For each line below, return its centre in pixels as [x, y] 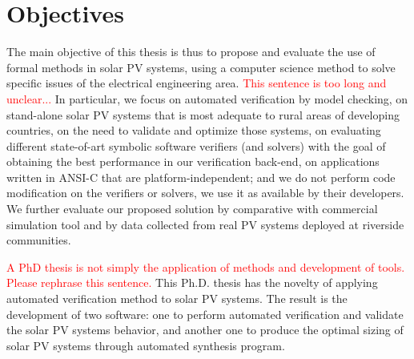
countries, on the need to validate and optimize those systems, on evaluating [194, 130]
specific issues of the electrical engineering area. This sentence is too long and [197, 83]
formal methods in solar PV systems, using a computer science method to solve [201, 67]
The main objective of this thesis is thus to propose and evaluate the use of [191, 52]
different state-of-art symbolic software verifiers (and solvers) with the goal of [196, 145]
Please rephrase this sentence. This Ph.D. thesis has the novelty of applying [192, 282]
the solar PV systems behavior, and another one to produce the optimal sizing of [205, 330]
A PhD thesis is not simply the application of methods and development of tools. [206, 266]
